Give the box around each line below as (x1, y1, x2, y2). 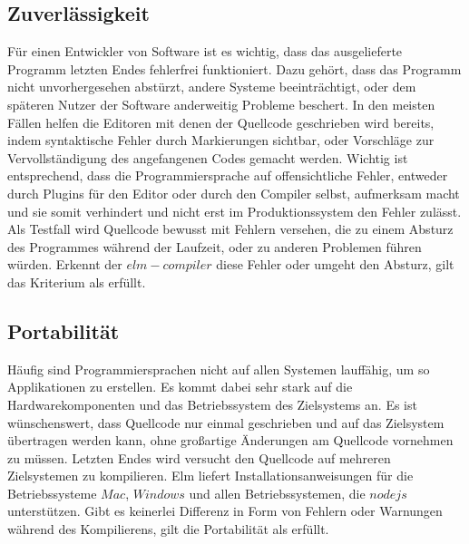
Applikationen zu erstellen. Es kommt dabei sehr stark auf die (7, 377, 353, 396)
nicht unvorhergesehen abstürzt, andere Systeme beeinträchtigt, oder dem (7, 77, 416, 96)
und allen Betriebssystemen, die (189, 483, 366, 502)
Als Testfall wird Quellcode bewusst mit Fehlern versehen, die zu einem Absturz (7, 219, 454, 238)
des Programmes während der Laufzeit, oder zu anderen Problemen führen (7, 237, 422, 256)
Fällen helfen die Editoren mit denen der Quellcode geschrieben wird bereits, (7, 112, 435, 131)
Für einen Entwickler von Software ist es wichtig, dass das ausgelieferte (7, 42, 403, 61)
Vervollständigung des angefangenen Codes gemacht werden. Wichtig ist (7, 148, 408, 167)
